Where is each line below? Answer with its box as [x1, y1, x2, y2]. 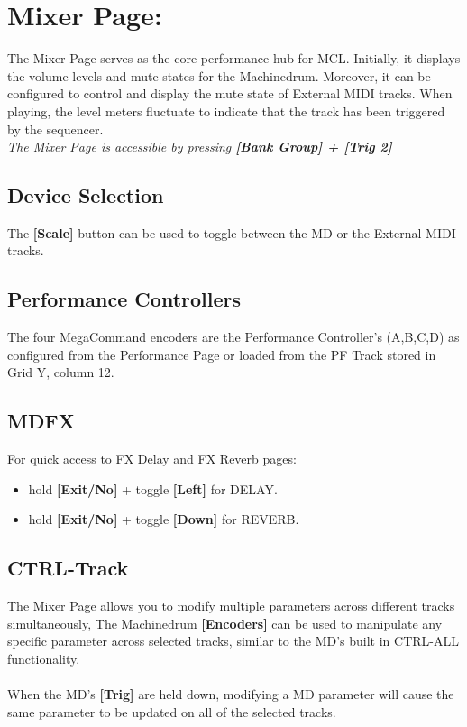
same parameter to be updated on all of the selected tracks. [7, 702, 336, 721]
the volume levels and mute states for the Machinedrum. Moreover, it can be [7, 66, 431, 85]
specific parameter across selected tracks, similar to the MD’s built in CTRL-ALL [7, 631, 459, 650]
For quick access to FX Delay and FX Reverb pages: [7, 449, 297, 468]
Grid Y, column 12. [7, 363, 114, 382]
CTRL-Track [7, 554, 129, 582]
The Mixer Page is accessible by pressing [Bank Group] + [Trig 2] [7, 137, 392, 156]
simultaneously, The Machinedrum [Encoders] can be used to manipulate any [7, 613, 443, 632]
